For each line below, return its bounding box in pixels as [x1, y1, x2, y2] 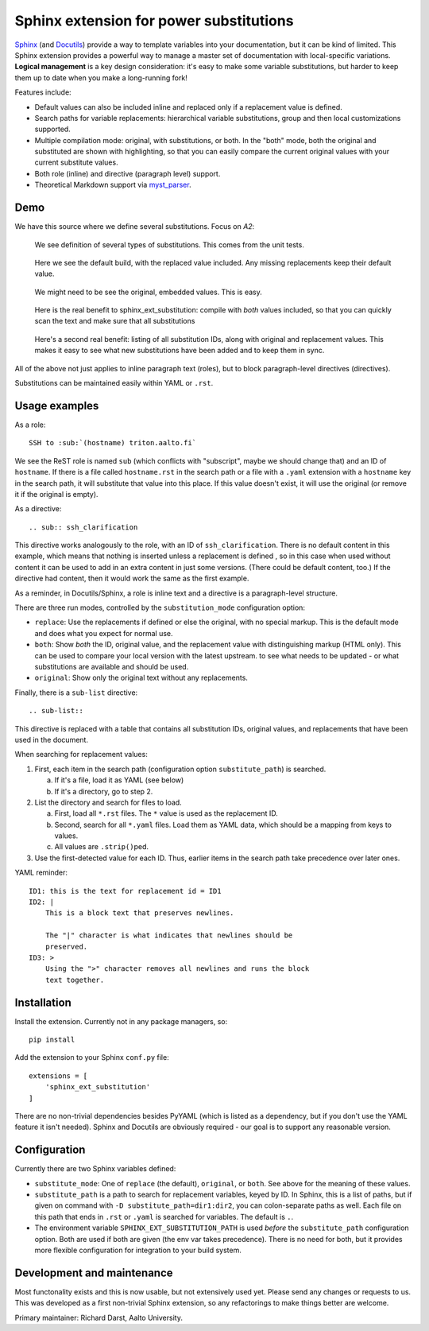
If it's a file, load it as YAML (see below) [54, 775, 184, 785]
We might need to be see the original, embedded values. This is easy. [34, 287, 262, 297]
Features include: [14, 87, 71, 97]
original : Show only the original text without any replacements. [34, 673, 248, 683]
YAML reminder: [14, 867, 68, 878]
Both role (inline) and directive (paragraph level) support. [34, 169, 221, 178]
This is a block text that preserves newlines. [44, 909, 234, 918]
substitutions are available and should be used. [34, 662, 189, 671]
